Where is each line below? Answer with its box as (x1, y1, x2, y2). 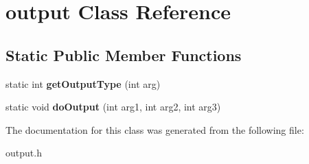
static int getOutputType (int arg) (5, 76, 161, 91)
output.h (5, 145, 42, 160)
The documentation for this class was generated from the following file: (5, 122, 304, 137)
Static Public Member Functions (5, 44, 242, 65)
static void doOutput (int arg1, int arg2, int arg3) (5, 99, 221, 114)
